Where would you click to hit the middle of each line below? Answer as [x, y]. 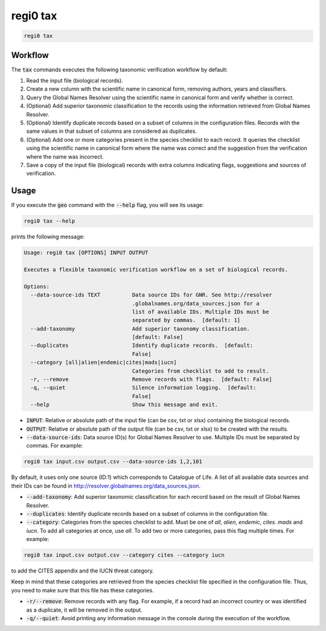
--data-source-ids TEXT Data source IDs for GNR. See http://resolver [152, 295]
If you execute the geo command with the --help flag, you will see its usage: [108, 205]
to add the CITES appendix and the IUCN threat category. [82, 571]
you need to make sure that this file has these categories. [82, 590]
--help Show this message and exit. [124, 405]
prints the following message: [48, 237]
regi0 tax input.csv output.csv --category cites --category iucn [124, 555]
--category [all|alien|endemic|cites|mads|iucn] [104, 363]
